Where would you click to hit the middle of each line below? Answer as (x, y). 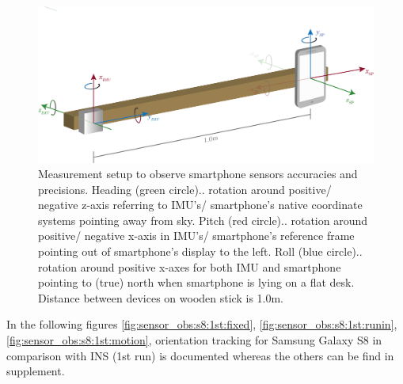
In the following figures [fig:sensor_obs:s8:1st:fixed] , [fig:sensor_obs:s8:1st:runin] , (202, 324)
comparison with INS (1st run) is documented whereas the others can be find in (200, 355)
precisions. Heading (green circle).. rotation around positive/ (185, 189)
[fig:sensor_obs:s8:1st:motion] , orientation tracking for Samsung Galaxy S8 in (194, 340)
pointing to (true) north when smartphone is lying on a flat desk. (196, 282)
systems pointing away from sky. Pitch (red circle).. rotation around (203, 220)
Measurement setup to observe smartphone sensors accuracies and (198, 174)
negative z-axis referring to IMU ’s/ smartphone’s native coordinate (200, 205)
